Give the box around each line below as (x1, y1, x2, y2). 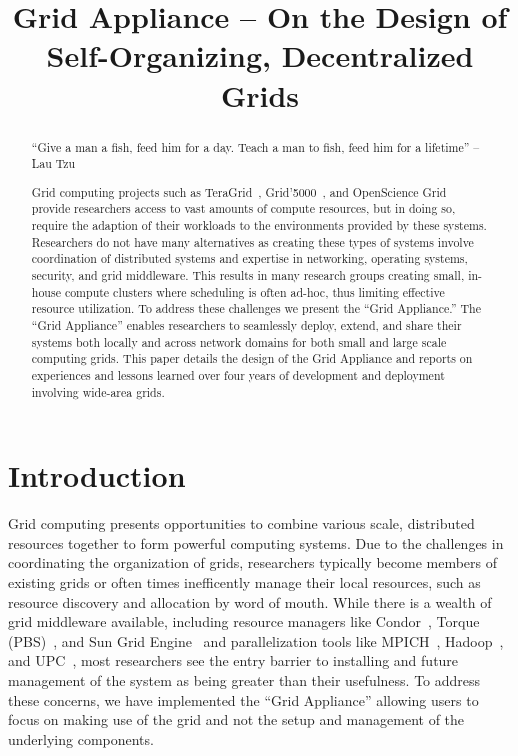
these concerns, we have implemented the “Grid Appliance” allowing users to (8, 689, 479, 710)
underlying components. (8, 728, 154, 749)
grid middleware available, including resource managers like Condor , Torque (8, 611, 480, 632)
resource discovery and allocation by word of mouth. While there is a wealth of (8, 591, 492, 612)
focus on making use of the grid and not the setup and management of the (8, 709, 465, 730)
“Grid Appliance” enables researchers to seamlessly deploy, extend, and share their (31, 317, 462, 333)
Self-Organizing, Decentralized (46, 35, 474, 76)
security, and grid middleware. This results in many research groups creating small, (31, 267, 465, 284)
